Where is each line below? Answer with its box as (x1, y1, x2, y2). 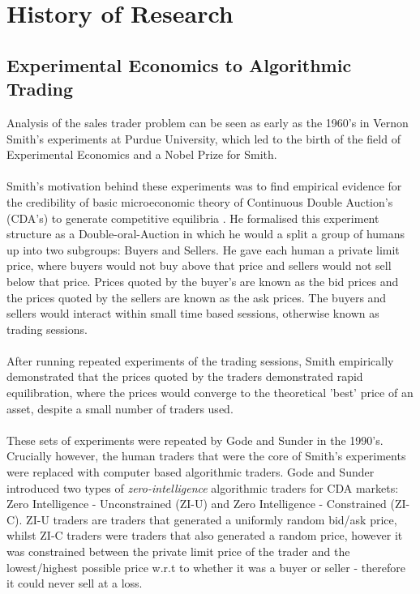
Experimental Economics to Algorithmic (6, 52, 352, 77)
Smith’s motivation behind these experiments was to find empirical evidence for (6, 177, 402, 194)
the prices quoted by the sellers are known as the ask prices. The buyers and (6, 288, 387, 306)
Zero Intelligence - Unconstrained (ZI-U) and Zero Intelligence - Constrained (6, 495, 387, 512)
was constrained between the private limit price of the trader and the (6, 543, 350, 559)
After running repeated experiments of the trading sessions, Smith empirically (6, 352, 394, 369)
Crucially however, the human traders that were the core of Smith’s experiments (6, 447, 406, 464)
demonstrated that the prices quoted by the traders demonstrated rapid (6, 368, 363, 385)
